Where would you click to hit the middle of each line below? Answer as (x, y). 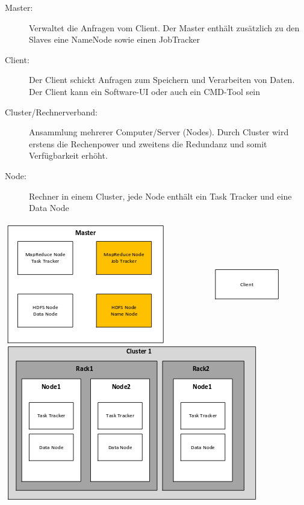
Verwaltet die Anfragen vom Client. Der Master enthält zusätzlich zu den (164, 27)
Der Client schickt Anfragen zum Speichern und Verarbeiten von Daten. (162, 80)
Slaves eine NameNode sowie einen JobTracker (114, 39)
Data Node (49, 208)
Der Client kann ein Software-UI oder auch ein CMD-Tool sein (145, 91)
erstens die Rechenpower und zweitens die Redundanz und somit (148, 143)
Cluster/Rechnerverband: (51, 112)
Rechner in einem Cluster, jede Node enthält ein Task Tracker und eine (160, 196)
